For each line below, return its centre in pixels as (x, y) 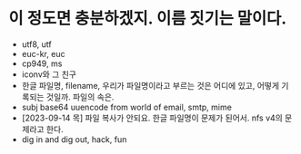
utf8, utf (36, 44)
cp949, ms (42, 63)
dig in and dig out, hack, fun (74, 139)
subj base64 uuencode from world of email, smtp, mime (127, 107)
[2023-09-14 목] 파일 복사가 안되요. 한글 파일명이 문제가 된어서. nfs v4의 (152, 118)
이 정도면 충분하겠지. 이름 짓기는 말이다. (148, 19)
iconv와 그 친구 (49, 74)
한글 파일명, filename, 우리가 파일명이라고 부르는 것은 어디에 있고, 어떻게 (150, 85)
